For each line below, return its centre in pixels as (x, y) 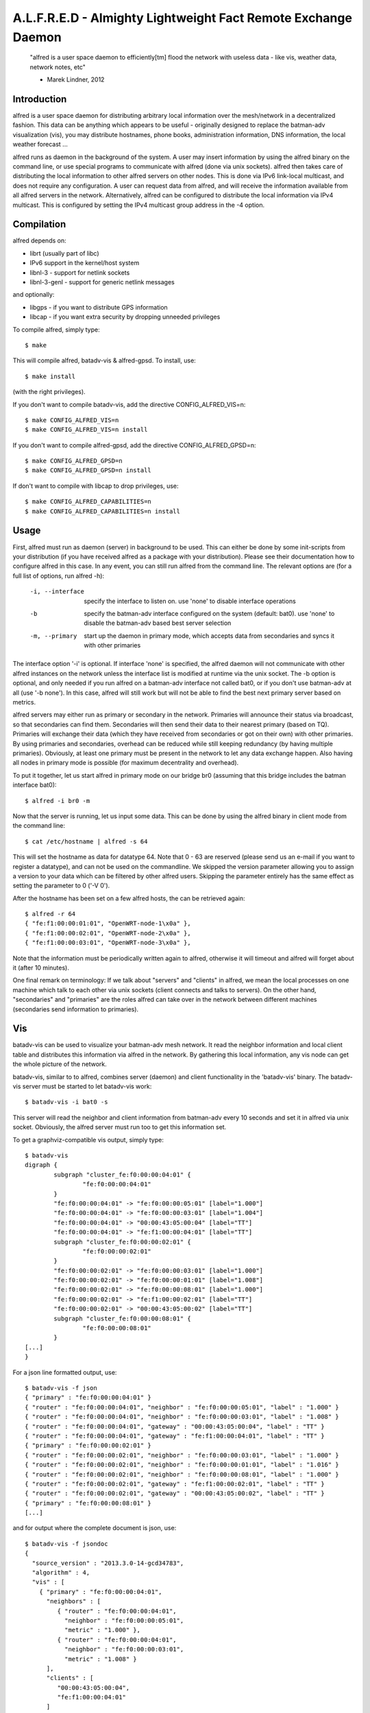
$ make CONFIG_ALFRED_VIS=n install (86, 430)
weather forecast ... (40, 145)
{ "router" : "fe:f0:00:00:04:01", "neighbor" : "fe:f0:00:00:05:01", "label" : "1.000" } (182, 1407)
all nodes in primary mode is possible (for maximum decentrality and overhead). (126, 763)
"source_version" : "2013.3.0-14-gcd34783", (108, 1563)
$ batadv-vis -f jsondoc (66, 1544)
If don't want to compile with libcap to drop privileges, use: (96, 486)
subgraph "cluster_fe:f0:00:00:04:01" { (122, 1174)
